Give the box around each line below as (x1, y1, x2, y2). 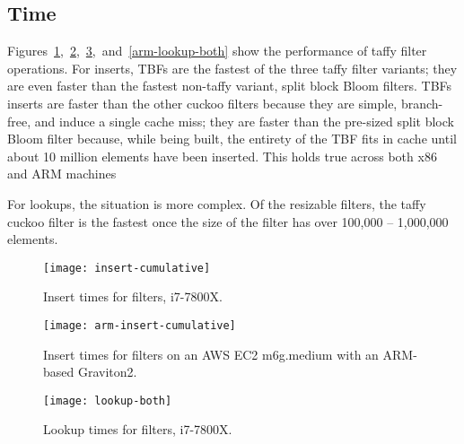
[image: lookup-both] (43, 394, 172, 407)
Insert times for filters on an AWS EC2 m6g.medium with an (43, 344, 379, 363)
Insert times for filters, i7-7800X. (43, 287, 223, 306)
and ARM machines (7, 164, 117, 183)
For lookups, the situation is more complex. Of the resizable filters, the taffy (7, 194, 426, 213)
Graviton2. (77, 362, 137, 381)
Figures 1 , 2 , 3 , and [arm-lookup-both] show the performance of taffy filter (7, 41, 427, 60)
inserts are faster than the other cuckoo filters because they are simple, (7, 93, 398, 112)
